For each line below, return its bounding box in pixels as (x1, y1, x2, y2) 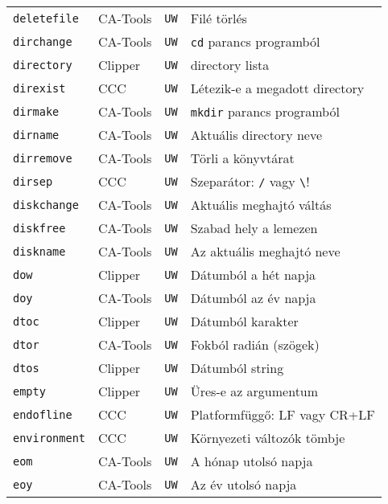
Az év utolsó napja (190, 475, 297, 494)
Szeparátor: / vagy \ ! (190, 172, 310, 191)
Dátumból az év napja (190, 289, 316, 307)
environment (13, 431, 86, 445)
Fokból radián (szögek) (190, 335, 320, 354)
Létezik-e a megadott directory (190, 79, 365, 97)
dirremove (13, 151, 72, 165)
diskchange (13, 198, 79, 211)
